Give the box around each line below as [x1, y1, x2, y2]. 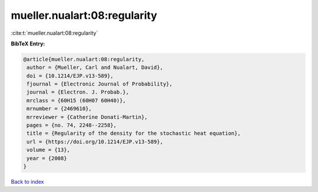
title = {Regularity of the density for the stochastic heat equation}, [26, 130, 241, 137]
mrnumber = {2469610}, [26, 105, 92, 112]
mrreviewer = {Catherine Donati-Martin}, [26, 114, 148, 120]
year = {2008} [26, 155, 67, 161]
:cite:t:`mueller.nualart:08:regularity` [11, 29, 98, 37]
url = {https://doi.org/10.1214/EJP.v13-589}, [26, 138, 163, 145]
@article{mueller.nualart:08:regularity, [23, 56, 145, 62]
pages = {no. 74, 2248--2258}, [26, 122, 117, 129]
